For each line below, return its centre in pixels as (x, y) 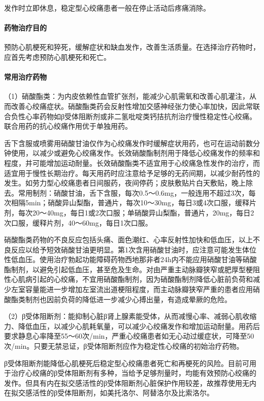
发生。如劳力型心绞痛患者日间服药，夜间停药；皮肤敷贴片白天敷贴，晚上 (125, 183)
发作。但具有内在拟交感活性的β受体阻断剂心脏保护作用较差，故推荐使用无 (127, 382)
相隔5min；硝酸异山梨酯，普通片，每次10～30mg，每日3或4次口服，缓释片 (134, 203)
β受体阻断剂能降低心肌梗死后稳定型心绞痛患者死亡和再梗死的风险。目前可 (127, 363)
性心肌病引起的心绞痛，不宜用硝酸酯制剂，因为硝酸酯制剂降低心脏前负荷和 (128, 279)
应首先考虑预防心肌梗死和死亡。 (57, 57)
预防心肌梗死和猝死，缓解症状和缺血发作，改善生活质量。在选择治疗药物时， (132, 47)
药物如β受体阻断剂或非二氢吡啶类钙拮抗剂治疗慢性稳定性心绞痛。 (148, 116)
